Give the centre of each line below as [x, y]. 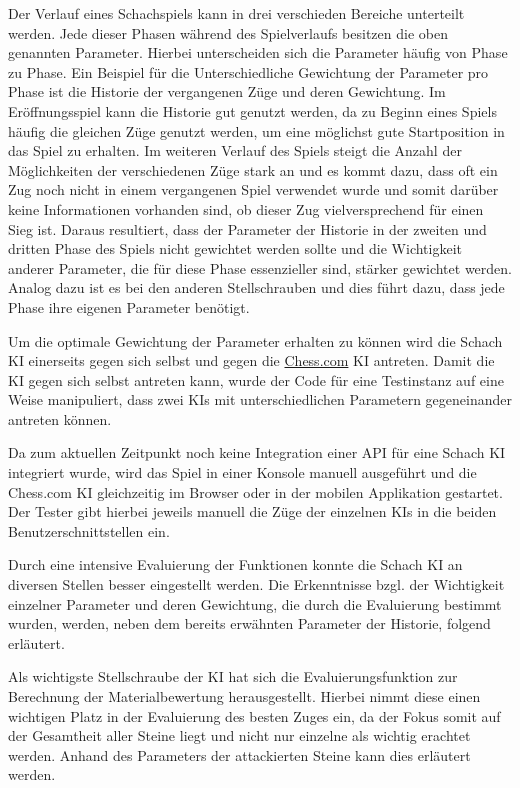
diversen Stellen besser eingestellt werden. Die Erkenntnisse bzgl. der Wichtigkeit [256, 584]
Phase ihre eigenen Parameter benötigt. [129, 306]
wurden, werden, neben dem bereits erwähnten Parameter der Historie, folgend [249, 623]
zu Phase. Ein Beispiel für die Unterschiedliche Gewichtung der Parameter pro [248, 71]
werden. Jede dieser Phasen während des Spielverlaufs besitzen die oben [228, 32]
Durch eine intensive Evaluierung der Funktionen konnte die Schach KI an [235, 564]
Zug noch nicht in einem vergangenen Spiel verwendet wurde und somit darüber [253, 189]
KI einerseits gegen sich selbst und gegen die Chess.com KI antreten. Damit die [251, 360]
